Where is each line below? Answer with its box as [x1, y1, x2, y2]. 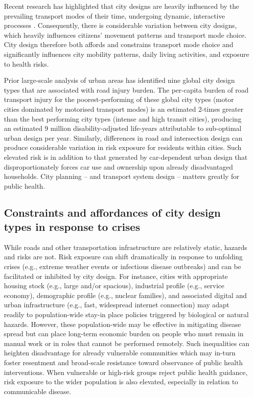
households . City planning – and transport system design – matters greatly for [4, 171, 239, 181]
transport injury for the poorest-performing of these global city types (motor [4, 94, 234, 104]
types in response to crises [4, 219, 140, 234]
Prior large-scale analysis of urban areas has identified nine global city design [4, 75, 235, 85]
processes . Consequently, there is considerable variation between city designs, [4, 20, 237, 30]
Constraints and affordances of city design [4, 204, 221, 220]
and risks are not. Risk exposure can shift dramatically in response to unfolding [4, 251, 243, 262]
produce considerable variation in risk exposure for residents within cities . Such [4, 142, 242, 152]
